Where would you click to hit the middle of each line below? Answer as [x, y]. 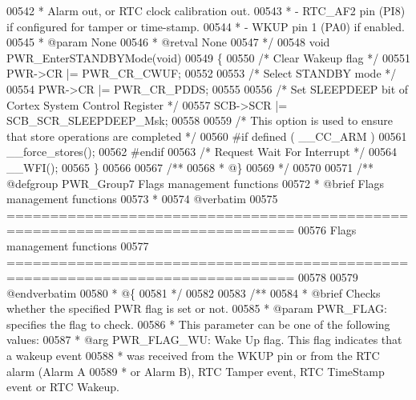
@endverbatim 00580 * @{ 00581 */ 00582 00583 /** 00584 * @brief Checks [194, 292]
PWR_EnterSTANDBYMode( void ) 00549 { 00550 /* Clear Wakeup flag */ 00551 [208, 57]
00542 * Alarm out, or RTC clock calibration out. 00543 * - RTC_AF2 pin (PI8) [206, 10]
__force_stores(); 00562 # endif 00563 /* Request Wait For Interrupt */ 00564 [202, 152]
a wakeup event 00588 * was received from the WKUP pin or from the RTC [193, 356]
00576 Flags [327, 230]
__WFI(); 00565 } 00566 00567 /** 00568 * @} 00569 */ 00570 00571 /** [190, 167]
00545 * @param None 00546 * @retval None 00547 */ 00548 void [168, 42]
